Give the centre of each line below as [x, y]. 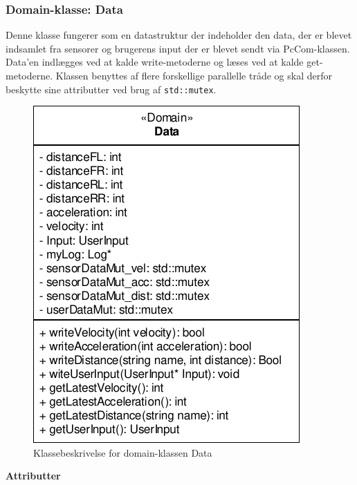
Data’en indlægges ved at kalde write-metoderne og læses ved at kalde [155, 62]
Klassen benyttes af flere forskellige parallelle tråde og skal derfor [194, 75]
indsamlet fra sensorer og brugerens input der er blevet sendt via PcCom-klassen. [178, 48]
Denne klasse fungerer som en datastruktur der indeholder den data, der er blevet [179, 35]
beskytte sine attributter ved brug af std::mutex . [111, 89]
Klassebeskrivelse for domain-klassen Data [123, 452]
